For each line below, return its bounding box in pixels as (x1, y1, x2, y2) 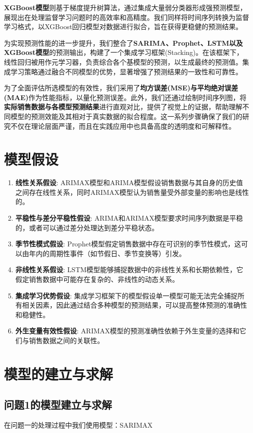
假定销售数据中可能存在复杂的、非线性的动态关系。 (15, 274, 179, 284)
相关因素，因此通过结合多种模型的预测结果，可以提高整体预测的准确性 (22, 300, 247, 310)
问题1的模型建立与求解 (4, 397, 112, 412)
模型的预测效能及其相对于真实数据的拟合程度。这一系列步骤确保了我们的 (10, 111, 242, 121)
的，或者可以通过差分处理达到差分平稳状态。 (15, 222, 159, 232)
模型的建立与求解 (4, 364, 113, 383)
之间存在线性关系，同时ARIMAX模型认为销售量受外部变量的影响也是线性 (15, 187, 249, 197)
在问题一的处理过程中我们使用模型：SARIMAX (4, 420, 153, 430)
